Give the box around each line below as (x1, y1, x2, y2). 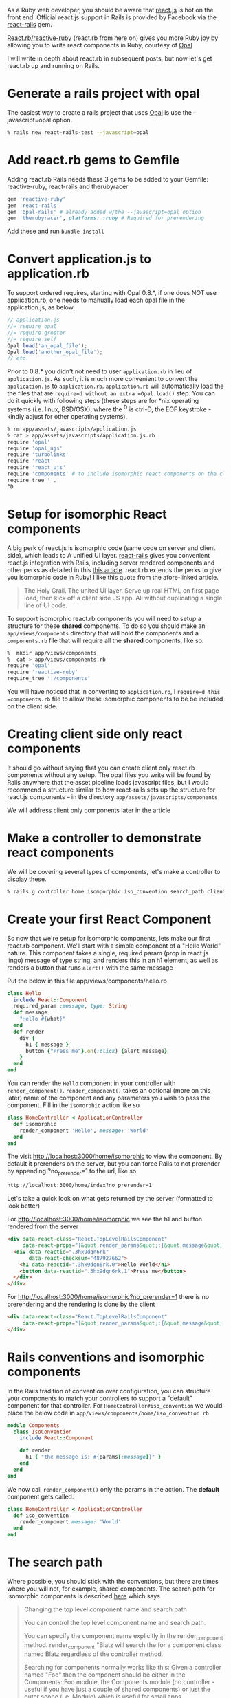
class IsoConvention (13, 1428, 72, 1435)
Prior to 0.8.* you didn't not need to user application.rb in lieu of (7, 367, 192, 375)
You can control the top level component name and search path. (23, 1619, 206, 1627)
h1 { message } (25, 1041, 69, 1048)
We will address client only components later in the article (7, 806, 170, 814)
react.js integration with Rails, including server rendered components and (7, 558, 215, 567)
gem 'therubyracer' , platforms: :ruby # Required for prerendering (7, 215, 205, 222)
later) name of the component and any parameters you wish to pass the (7, 1093, 210, 1102)
